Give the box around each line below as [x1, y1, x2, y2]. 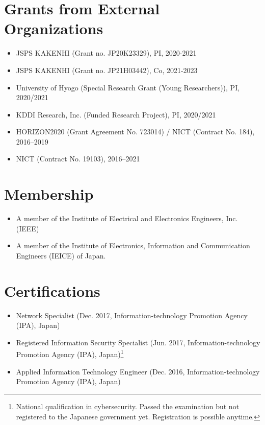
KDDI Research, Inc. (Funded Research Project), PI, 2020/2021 [16, 109, 216, 120]
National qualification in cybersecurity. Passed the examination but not [16, 400, 240, 411]
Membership [4, 183, 94, 204]
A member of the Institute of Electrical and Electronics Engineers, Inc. [16, 213, 238, 224]
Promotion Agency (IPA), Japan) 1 [16, 347, 124, 360]
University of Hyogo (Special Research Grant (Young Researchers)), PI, [16, 82, 240, 92]
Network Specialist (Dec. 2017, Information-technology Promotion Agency [16, 310, 248, 320]
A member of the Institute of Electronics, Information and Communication [16, 240, 250, 251]
